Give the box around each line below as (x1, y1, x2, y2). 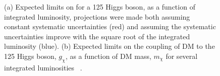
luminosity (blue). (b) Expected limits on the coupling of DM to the (4, 41, 215, 51)
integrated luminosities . (4, 62, 82, 72)
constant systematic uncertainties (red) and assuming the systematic (4, 21, 216, 32)
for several (166, 50, 198, 61)
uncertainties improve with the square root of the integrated (4, 31, 190, 41)
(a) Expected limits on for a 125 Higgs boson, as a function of (4, 2, 195, 12)
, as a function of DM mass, (65, 50, 151, 61)
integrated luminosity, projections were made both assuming (4, 11, 190, 22)
